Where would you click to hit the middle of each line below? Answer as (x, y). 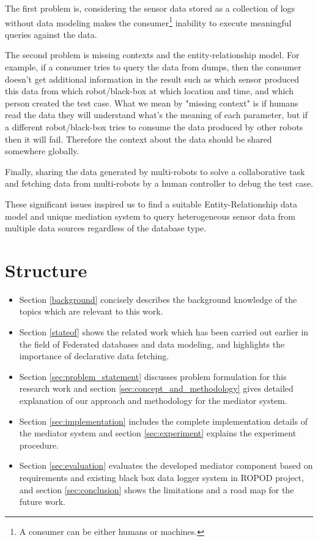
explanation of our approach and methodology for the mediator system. (153, 401)
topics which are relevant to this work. (91, 311)
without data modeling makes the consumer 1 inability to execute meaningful (148, 21)
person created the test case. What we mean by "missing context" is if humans (152, 103)
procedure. (39, 445)
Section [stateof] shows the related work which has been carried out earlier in (164, 332)
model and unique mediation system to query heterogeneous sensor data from (150, 216)
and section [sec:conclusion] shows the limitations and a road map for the (157, 489)
